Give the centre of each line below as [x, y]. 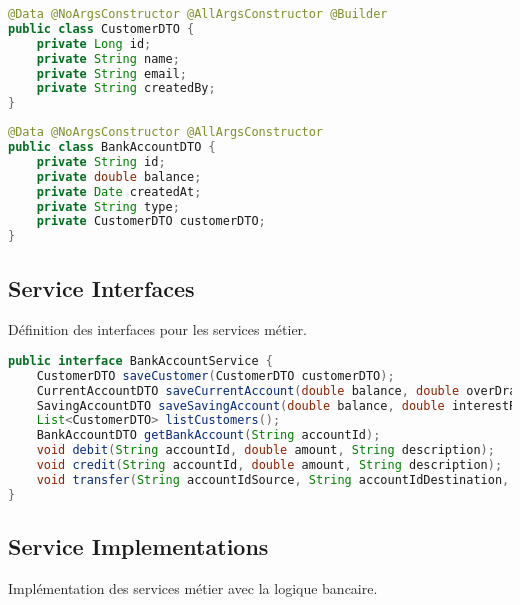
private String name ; [108, 58]
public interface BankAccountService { [140, 360]
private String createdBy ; [126, 88]
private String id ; [101, 161]
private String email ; [112, 73]
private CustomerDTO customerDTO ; [151, 221]
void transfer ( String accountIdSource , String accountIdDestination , [273, 479]
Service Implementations [138, 546]
